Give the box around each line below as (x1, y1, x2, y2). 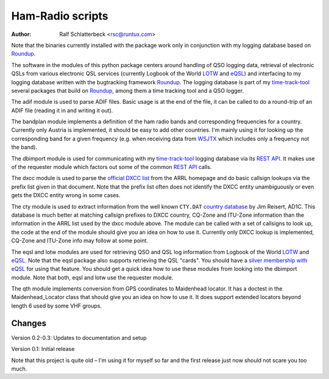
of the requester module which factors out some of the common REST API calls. (11, 164, 212, 171)
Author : (11, 31, 32, 38)
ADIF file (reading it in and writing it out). (11, 107, 113, 114)
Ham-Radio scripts (11, 9, 109, 23)
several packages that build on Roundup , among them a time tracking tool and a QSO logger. (11, 87, 244, 94)
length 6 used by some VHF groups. (11, 302, 102, 309)
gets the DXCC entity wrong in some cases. (11, 192, 121, 199)
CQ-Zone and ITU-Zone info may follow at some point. (11, 237, 149, 244)
